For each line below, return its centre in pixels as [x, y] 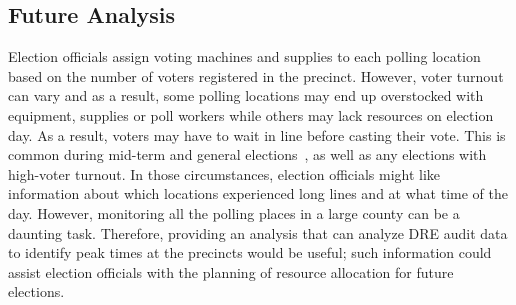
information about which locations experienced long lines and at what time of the [258, 193]
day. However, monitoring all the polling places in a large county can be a [234, 212]
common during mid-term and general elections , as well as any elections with [247, 154]
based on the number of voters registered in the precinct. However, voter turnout [256, 75]
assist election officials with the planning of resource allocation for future [231, 271]
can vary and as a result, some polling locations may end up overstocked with [246, 95]
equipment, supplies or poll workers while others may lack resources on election [251, 114]
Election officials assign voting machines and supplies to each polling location [244, 56]
